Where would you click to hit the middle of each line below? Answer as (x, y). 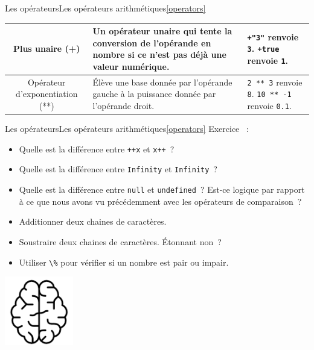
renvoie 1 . (268, 61)
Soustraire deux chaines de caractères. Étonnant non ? (120, 241)
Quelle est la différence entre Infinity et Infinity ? (118, 169)
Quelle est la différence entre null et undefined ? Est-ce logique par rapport (162, 189)
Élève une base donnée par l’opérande (162, 82)
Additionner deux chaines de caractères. (93, 221)
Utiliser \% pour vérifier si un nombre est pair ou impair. (124, 262)
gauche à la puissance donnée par (154, 94)
